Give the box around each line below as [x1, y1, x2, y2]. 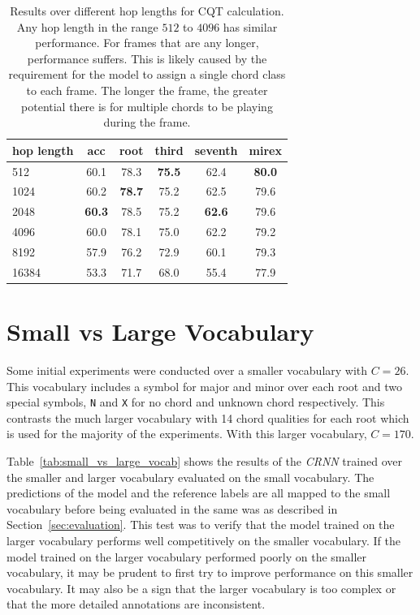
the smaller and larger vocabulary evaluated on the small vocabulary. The [6, 468, 375, 485]
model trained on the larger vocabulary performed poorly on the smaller [6, 548, 366, 565]
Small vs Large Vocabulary [6, 315, 314, 348]
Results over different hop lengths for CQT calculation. [10, 2, 284, 19]
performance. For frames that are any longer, [35, 34, 259, 51]
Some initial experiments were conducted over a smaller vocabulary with [6, 362, 368, 379]
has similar [223, 18, 278, 35]
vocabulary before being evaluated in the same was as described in [6, 500, 338, 517]
